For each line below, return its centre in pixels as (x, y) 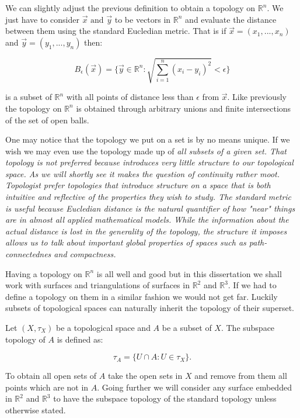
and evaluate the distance (231, 19)
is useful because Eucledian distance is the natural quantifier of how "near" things (150, 208)
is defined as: (80, 339)
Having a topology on (44, 273)
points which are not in (47, 387)
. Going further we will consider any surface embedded (194, 387)
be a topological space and (103, 328)
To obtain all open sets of (51, 376)
